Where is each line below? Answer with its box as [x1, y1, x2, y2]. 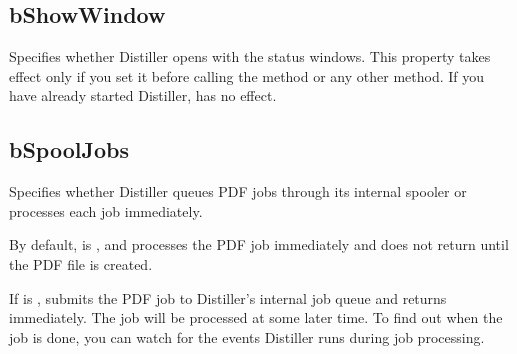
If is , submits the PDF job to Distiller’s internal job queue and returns [9, 287, 447, 308]
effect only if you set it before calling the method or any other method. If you [9, 65, 485, 86]
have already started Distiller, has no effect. [9, 85, 277, 106]
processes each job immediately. [9, 200, 203, 221]
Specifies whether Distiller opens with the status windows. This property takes [9, 46, 491, 67]
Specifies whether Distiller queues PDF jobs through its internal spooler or [9, 181, 467, 202]
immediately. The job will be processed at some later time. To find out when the [9, 307, 503, 328]
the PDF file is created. [9, 253, 153, 274]
